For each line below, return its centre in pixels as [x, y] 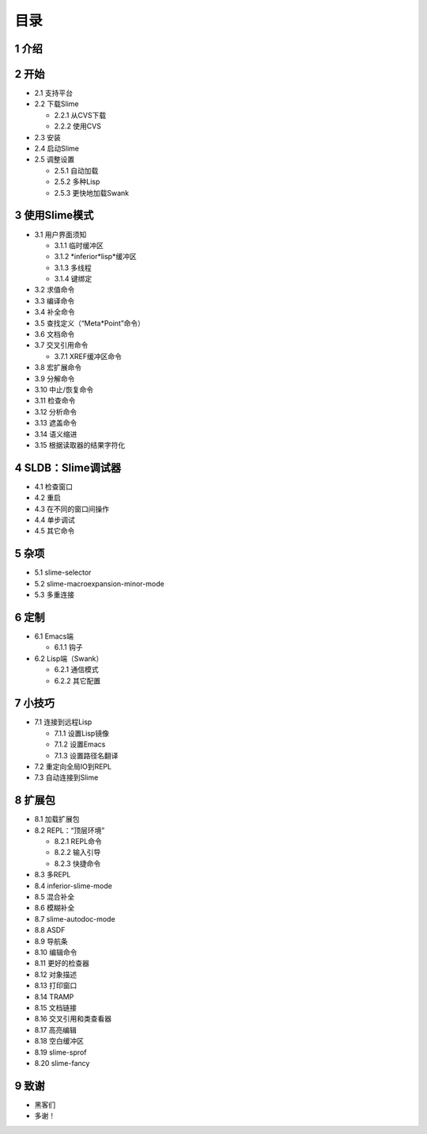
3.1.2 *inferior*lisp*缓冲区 [96, 257]
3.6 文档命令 [55, 334]
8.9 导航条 [51, 941]
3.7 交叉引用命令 [61, 346]
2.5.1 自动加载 [76, 170]
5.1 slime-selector [63, 573]
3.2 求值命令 [55, 290]
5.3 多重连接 [55, 595]
